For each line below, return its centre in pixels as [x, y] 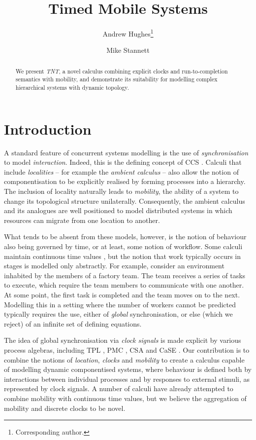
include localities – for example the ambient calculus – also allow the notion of [121, 171]
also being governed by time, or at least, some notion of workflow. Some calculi [123, 246]
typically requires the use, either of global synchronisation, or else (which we [118, 314]
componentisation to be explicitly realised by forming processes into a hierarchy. [125, 181]
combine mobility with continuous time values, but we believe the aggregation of [125, 398]
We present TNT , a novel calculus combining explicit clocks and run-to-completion [122, 71]
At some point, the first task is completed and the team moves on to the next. [122, 294]
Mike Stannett [128, 50]
